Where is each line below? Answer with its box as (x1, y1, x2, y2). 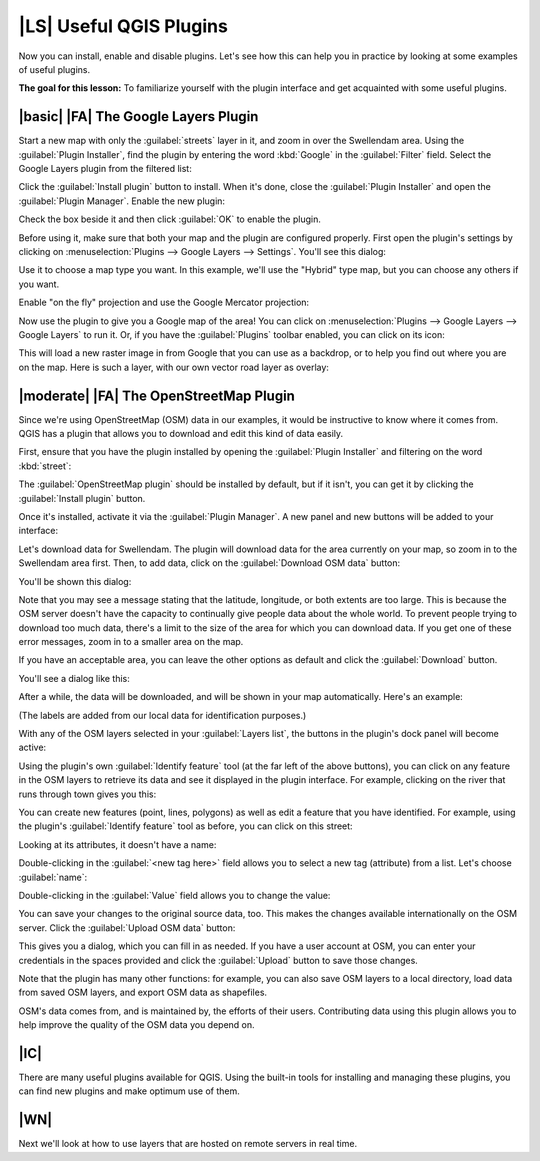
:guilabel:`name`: (18, 871, 88, 883)
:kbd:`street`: (18, 460, 72, 472)
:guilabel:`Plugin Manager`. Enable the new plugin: (18, 195, 225, 207)
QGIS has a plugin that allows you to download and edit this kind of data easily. (18, 428, 344, 439)
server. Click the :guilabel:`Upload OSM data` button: (18, 921, 236, 934)
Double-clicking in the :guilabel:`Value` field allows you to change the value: (18, 889, 331, 901)
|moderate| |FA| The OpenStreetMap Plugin (18, 387, 295, 404)
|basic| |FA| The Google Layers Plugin (18, 108, 259, 125)
